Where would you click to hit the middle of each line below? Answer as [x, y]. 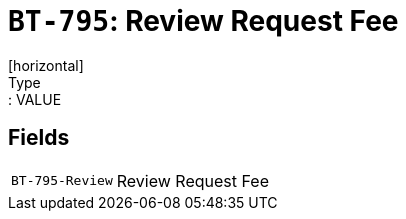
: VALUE [35, 99]
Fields [39, 138]
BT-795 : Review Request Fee [203, 21]
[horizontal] [46, 65]
